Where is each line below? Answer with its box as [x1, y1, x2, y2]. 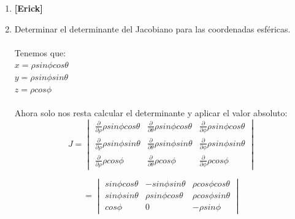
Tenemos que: [14, 46, 66, 59]
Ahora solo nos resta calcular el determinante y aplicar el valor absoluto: [14, 106, 288, 119]
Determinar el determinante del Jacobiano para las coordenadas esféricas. [14, 22, 291, 35]
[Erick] [14, 2, 43, 14]
